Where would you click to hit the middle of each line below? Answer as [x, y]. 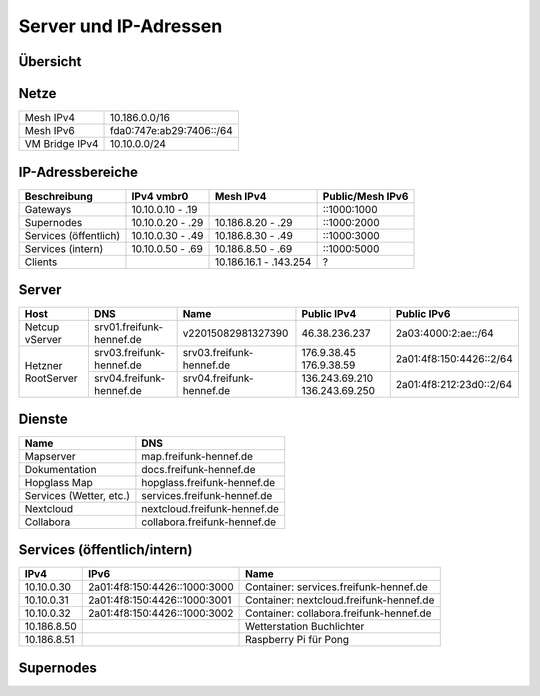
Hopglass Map [59, 482]
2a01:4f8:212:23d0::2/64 [454, 385]
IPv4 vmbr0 [160, 196]
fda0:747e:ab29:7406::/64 [172, 131]
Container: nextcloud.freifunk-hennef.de [340, 600]
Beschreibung [59, 196]
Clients [41, 262]
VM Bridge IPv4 [61, 144]
